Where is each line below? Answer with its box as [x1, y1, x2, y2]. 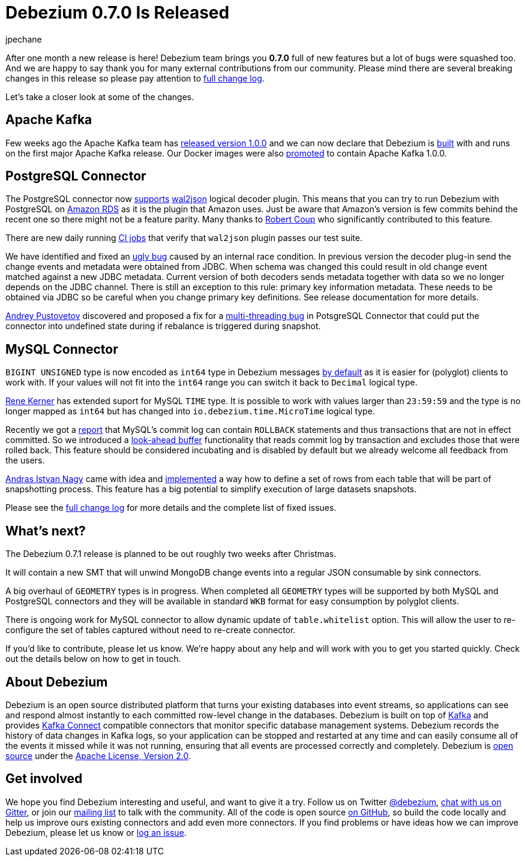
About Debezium [5, 674, 108, 690]
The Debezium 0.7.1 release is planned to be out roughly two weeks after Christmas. [5, 549, 337, 559]
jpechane [5, 34, 42, 44]
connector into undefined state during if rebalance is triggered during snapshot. [5, 321, 321, 332]
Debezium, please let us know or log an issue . [5, 827, 187, 838]
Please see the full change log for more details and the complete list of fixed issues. [5, 502, 337, 513]
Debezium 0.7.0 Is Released [5, 2, 230, 23]
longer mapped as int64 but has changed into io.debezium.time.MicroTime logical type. [5, 406, 375, 417]
